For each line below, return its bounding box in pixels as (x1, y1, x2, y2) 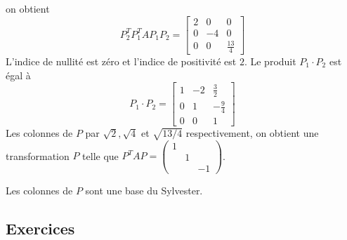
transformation (6, 148, 70, 163)
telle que (82, 148, 119, 163)
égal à (6, 67, 31, 82)
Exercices (6, 217, 75, 239)
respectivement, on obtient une (185, 126, 319, 140)
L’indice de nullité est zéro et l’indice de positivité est (6, 54, 237, 69)
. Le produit (244, 54, 296, 69)
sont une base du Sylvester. (85, 182, 203, 197)
